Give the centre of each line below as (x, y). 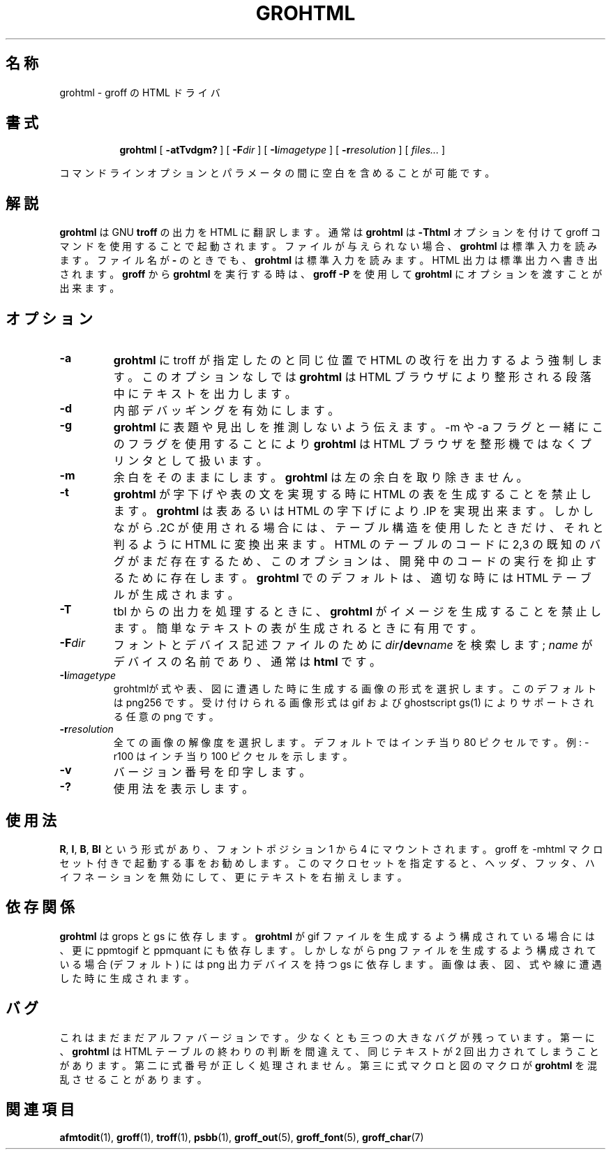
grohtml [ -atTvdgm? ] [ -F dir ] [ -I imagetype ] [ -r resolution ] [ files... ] (282, 150)
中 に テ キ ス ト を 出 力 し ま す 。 (205, 394)
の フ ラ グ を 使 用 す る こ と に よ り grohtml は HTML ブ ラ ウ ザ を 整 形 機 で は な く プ (352, 444)
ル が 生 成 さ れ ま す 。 (176, 595)
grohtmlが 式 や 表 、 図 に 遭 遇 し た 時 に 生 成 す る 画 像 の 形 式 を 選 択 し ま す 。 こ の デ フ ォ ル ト (355, 689)
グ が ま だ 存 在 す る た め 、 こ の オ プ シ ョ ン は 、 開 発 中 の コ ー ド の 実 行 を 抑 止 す (355, 561)
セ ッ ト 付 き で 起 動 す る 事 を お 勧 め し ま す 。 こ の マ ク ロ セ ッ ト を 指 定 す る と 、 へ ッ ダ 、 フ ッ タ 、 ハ (327, 863)
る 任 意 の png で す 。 (166, 717)
